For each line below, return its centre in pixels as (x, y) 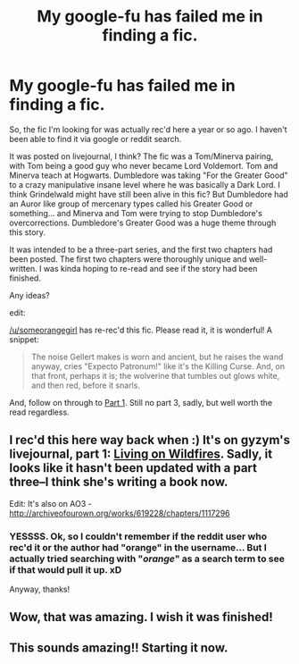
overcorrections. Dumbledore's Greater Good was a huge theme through (143, 223)
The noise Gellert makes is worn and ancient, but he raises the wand (157, 357)
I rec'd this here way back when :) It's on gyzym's (149, 440)
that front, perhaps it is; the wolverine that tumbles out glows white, (155, 375)
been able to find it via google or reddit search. (96, 139)
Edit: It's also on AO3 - (50, 503)
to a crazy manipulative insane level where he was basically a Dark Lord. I (145, 184)
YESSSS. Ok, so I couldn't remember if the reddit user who (138, 536)
